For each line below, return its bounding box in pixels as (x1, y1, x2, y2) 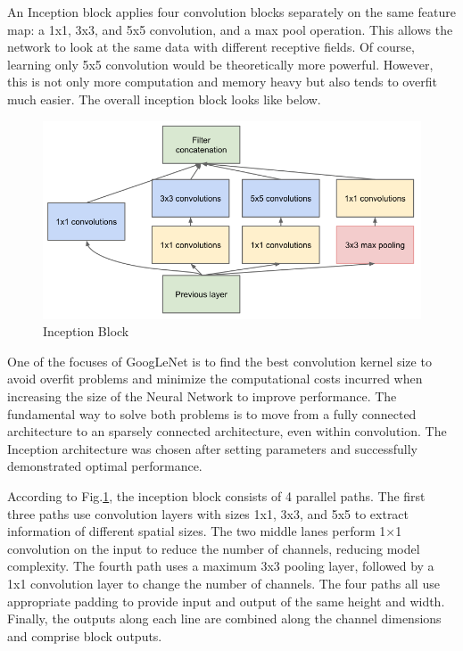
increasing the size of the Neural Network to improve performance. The (7, 387, 397, 406)
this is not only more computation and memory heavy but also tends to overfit (7, 72, 437, 91)
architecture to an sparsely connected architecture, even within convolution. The (7, 422, 447, 441)
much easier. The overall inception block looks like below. (7, 89, 321, 108)
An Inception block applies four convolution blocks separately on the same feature (7, 3, 456, 21)
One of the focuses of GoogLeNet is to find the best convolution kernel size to (7, 351, 432, 370)
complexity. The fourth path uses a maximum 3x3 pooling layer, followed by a (7, 556, 434, 575)
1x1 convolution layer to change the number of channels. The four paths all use (7, 573, 440, 592)
